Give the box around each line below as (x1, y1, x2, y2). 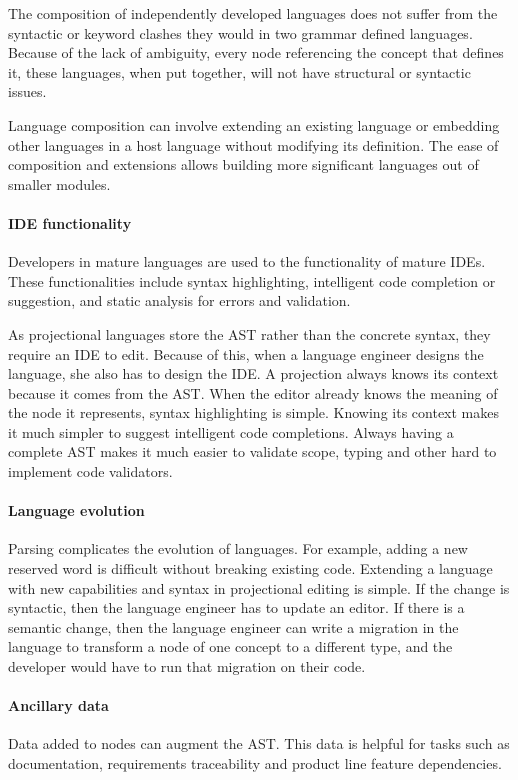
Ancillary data (8, 695, 109, 716)
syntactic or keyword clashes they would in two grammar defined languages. (8, 22, 473, 43)
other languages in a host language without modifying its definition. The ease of (8, 134, 499, 155)
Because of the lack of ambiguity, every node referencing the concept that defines (8, 42, 504, 63)
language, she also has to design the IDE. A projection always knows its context (8, 363, 499, 384)
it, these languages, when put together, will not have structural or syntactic (8, 61, 471, 82)
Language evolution (8, 500, 145, 521)
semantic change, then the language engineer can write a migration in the (8, 616, 459, 637)
